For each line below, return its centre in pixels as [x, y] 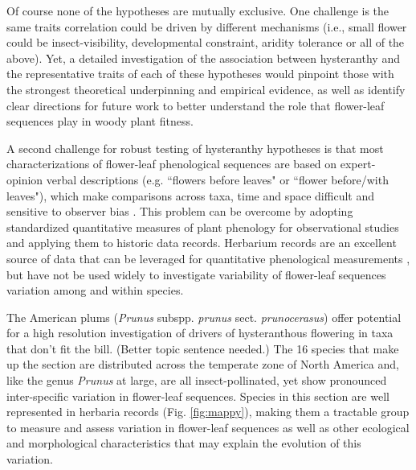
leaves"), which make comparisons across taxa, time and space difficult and [190, 195]
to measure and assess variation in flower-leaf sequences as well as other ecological [208, 427]
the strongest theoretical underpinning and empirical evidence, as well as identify [206, 89]
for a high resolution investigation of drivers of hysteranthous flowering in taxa [200, 333]
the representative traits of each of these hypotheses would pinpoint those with [200, 74]
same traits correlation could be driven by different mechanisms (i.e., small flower [207, 26]
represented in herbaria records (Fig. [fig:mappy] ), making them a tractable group [208, 412]
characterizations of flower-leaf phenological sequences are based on [172, 164]
